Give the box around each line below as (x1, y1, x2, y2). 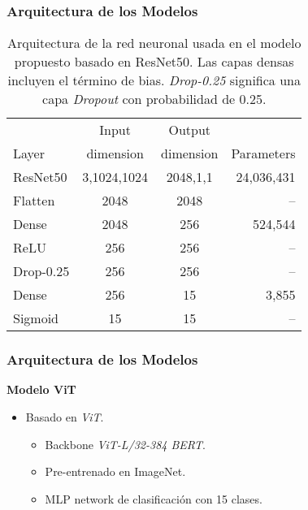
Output (168, 120, 211, 140)
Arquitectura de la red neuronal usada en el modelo (7, 33, 301, 53)
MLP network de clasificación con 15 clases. (45, 490, 262, 507)
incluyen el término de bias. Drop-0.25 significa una (7, 71, 301, 90)
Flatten (13, 191, 55, 210)
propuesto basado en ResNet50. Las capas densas (14, 52, 294, 71)
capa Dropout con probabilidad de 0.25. (42, 89, 267, 109)
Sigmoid (13, 309, 59, 328)
